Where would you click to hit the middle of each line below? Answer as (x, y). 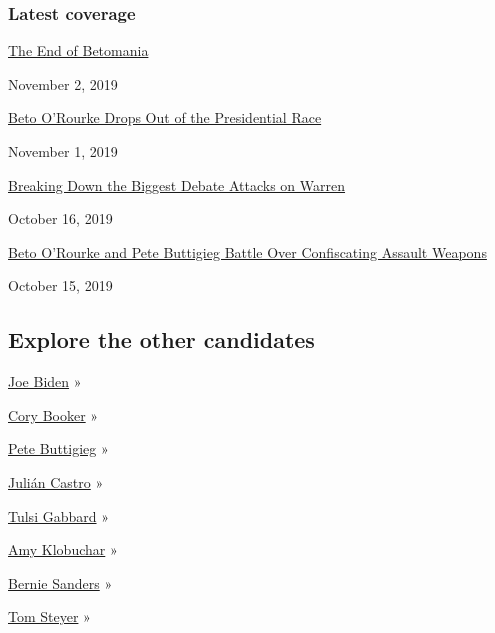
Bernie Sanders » (60, 582)
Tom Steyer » (49, 616)
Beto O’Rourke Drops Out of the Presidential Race (165, 117)
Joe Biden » (45, 381)
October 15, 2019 (60, 285)
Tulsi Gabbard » (58, 515)
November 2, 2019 (63, 83)
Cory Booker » (53, 414)
